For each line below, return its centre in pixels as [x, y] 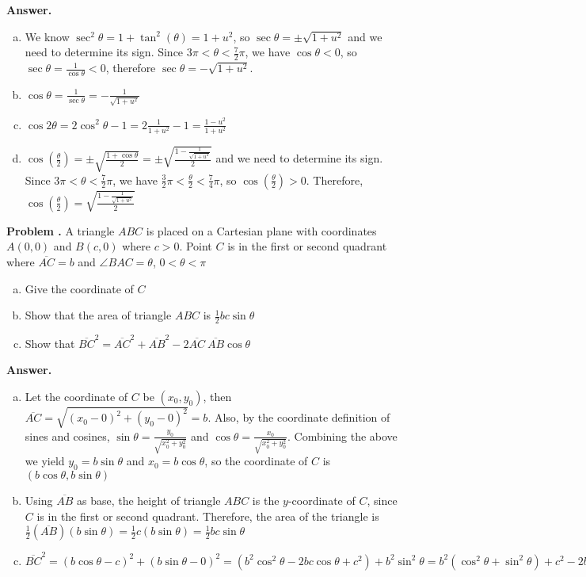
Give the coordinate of [79, 288]
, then [217, 396]
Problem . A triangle [61, 230]
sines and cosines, [67, 436]
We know [47, 36]
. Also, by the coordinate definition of [299, 417]
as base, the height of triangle [148, 501]
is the [266, 501]
